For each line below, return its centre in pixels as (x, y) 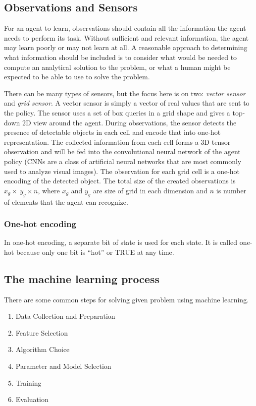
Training (28, 382)
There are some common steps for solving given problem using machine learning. (127, 299)
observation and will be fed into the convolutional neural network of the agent (122, 151)
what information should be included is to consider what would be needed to (121, 57)
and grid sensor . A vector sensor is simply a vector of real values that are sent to (127, 103)
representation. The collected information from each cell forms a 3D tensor (117, 142)
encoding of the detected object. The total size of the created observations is (120, 181)
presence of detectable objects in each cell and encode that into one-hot (112, 132)
